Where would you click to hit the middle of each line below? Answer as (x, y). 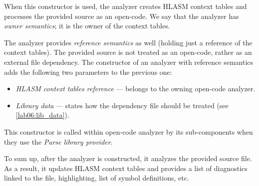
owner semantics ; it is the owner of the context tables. (87, 26)
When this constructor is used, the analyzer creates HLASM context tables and (126, 6)
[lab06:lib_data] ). (42, 115)
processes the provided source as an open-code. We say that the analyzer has (122, 16)
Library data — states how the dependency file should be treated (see (122, 105)
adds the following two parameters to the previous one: (88, 72)
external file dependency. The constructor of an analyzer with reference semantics (129, 62)
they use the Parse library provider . (58, 141)
